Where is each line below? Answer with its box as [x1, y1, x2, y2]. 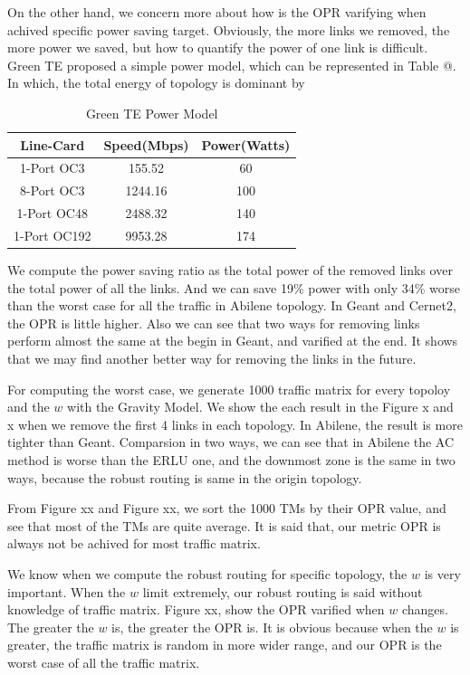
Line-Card [20, 135, 85, 154]
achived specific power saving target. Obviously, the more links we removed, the [7, 20, 450, 39]
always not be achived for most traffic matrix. [7, 534, 261, 553]
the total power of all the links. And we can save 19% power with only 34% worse [7, 278, 461, 297]
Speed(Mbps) [103, 135, 189, 154]
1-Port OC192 [14, 225, 91, 244]
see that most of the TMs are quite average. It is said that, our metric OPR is [7, 516, 441, 535]
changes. [401, 600, 448, 619]
